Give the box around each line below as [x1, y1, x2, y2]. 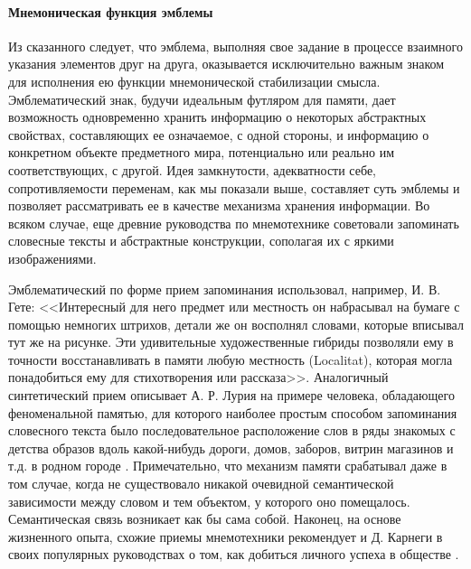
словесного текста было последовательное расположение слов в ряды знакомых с [8, 421, 456, 440]
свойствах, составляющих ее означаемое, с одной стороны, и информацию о [8, 125, 429, 144]
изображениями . [8, 248, 97, 267]
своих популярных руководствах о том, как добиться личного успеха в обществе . [8, 545, 459, 564]
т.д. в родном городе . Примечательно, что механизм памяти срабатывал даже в [8, 456, 447, 475]
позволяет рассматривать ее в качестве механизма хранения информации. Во [8, 196, 430, 215]
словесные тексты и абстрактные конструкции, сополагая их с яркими [8, 231, 394, 250]
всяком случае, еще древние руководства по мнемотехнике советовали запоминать [8, 213, 459, 232]
